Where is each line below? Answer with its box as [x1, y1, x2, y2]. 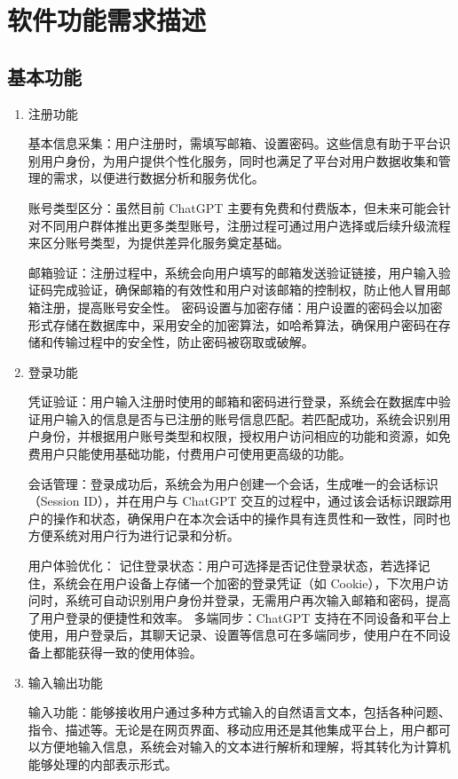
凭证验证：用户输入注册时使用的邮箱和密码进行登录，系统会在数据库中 [28, 392, 438, 411]
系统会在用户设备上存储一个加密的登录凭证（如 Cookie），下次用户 [52, 573, 437, 592]
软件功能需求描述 [7, 2, 207, 38]
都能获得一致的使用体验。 [52, 643, 202, 662]
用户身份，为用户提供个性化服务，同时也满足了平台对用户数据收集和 [40, 151, 438, 169]
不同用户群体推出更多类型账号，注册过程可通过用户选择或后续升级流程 [40, 216, 451, 234]
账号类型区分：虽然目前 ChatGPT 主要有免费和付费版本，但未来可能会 [28, 198, 439, 216]
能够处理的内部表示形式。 [28, 754, 178, 773]
